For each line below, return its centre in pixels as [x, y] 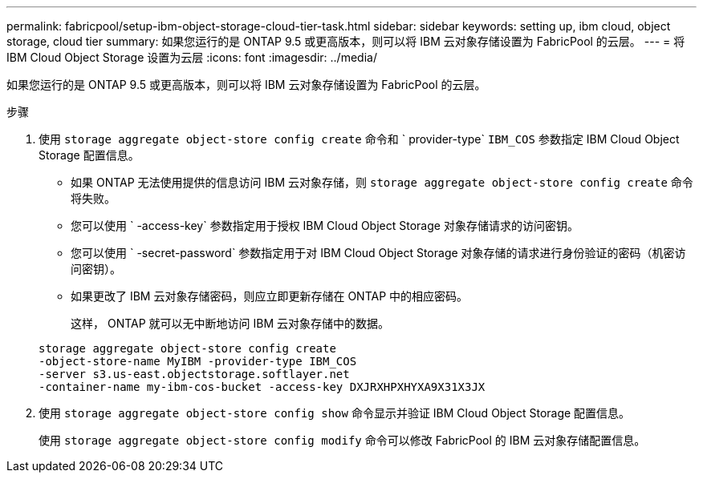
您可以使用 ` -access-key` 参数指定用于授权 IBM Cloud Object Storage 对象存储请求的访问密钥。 [325, 225]
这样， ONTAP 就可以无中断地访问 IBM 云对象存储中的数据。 [230, 323]
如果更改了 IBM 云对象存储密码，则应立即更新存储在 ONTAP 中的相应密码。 [270, 296]
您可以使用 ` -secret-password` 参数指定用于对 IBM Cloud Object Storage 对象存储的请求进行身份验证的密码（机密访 [378, 253]
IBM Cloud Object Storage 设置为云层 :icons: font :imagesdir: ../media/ [192, 57]
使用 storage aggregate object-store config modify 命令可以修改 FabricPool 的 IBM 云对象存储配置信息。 [342, 440]
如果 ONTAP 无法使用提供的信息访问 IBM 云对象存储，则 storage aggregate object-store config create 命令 [382, 182]
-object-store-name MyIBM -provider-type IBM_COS [198, 361]
